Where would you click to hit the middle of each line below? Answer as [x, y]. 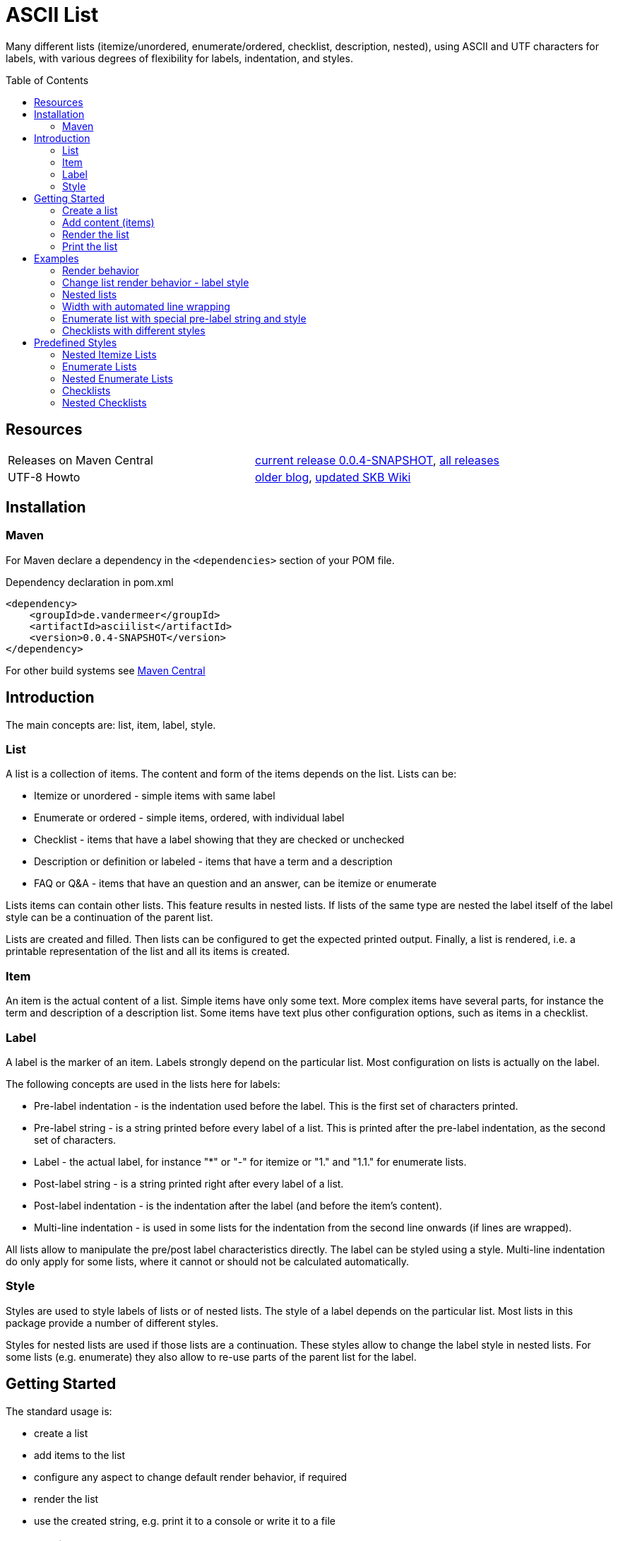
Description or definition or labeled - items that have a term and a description [213, 862]
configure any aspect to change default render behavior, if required [191, 1477]
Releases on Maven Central [81, 460]
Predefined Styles [76, 342]
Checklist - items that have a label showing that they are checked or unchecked [219, 840]
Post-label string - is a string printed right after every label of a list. [189, 1183]
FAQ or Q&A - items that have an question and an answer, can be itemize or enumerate [236, 884]
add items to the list [80, 1455]
